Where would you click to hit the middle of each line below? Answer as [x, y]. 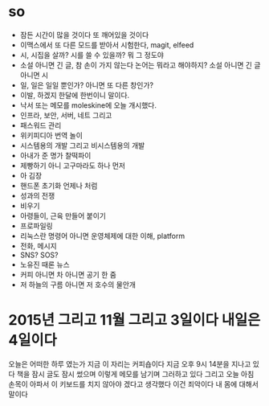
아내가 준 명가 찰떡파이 [55, 155]
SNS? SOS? [39, 255]
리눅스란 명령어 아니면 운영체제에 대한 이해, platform [102, 236]
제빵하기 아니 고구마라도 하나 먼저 [73, 165]
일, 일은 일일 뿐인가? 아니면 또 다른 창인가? [87, 85]
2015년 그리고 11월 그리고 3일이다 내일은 [134, 320]
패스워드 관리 [41, 125]
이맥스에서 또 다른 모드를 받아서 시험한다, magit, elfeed [107, 45]
